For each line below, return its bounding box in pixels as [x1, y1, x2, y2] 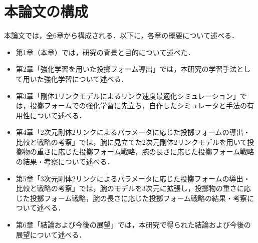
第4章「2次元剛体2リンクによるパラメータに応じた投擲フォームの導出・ [16, 127, 250, 137]
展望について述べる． [16, 229, 86, 239]
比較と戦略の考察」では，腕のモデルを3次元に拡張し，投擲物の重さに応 [16, 183, 251, 193]
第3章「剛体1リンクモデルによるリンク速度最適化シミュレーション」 [16, 90, 240, 101]
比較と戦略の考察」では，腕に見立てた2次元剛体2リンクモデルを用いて [16, 136, 247, 147]
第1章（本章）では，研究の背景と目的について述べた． [16, 47, 195, 57]
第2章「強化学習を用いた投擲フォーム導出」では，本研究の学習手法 [16, 64, 237, 74]
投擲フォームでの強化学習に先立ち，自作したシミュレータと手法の [30, 100, 247, 111]
